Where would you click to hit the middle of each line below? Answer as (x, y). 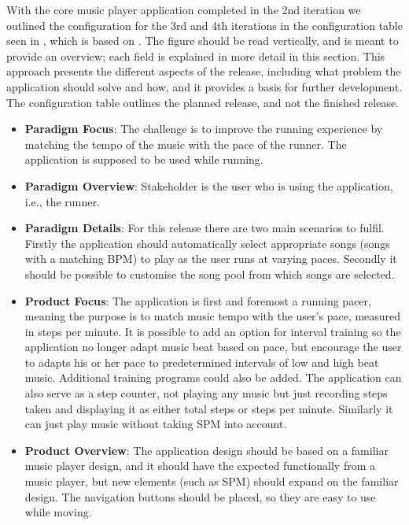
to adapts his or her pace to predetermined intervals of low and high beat (202, 362)
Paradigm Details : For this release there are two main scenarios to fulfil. (204, 228)
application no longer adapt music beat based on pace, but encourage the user (213, 347)
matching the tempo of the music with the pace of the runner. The (186, 144)
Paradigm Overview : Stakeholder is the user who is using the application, (209, 185)
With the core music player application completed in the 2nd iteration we (184, 9)
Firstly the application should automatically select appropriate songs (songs (207, 243)
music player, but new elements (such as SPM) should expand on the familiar (212, 481)
